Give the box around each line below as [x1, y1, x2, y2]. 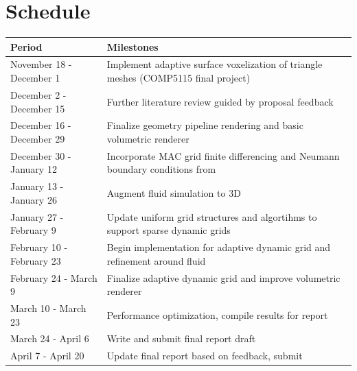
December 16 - [10, 118, 71, 132]
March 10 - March [10, 300, 87, 315]
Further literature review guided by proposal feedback [106, 94, 334, 108]
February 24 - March [10, 270, 97, 285]
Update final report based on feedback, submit [106, 348, 303, 363]
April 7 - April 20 [10, 348, 84, 363]
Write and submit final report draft [106, 331, 256, 346]
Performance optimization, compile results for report [106, 307, 328, 322]
